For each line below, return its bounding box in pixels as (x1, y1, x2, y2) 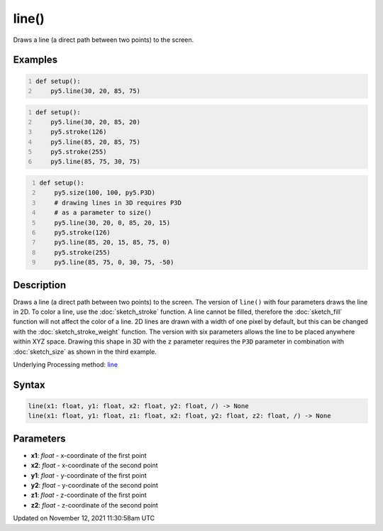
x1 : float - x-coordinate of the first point (30, 451, 147, 459)
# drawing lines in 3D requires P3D (54, 199, 182, 207)
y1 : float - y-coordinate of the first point (30, 471, 147, 479)
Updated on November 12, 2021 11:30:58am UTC (13, 514, 155, 522)
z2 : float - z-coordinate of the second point (30, 500, 159, 509)
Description (13, 279, 67, 291)
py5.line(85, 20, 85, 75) (50, 138, 141, 146)
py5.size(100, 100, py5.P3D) (54, 189, 156, 197)
